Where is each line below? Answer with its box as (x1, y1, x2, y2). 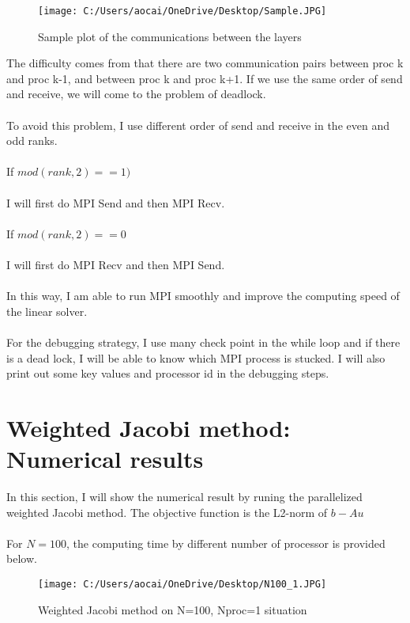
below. (6, 550, 37, 567)
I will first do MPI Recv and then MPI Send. (6, 256, 225, 272)
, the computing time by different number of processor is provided (66, 534, 386, 551)
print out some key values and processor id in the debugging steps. (6, 365, 329, 382)
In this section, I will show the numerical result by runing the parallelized (6, 488, 363, 505)
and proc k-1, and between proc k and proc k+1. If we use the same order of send (6, 70, 403, 86)
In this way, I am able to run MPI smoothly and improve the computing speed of (6, 287, 400, 304)
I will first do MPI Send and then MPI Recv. (6, 194, 225, 211)
